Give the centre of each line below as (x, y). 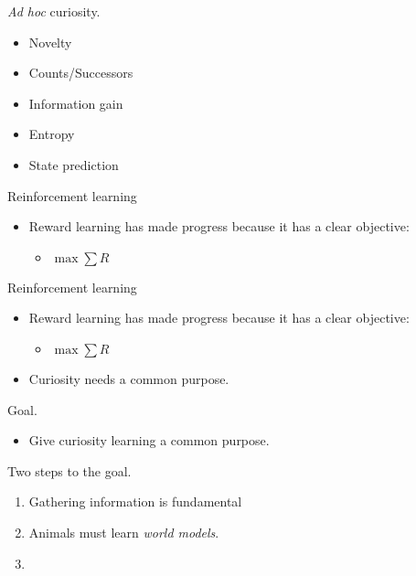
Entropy (52, 134)
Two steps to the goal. (69, 470)
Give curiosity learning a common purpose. (149, 440)
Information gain (76, 103)
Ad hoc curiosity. (54, 11)
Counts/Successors (81, 73)
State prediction (74, 164)
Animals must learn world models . (124, 532)
